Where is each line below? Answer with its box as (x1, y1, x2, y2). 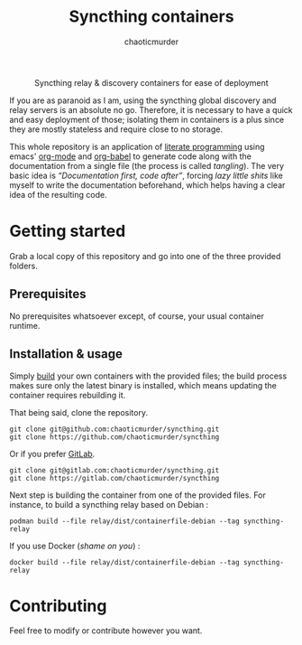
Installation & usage (9, 346, 124, 362)
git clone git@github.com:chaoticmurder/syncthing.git (9, 425, 220, 434)
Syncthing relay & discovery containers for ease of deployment (34, 77, 269, 88)
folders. (9, 260, 38, 271)
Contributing (9, 595, 107, 616)
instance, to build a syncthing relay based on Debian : (9, 499, 209, 509)
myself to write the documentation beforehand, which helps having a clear (9, 179, 286, 191)
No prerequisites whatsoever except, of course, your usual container (9, 310, 264, 322)
